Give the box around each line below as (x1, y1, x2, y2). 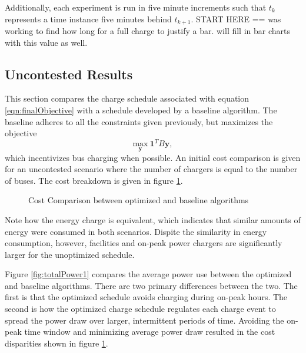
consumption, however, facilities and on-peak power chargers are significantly (5, 237, 282, 249)
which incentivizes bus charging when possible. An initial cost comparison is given (5, 151, 301, 163)
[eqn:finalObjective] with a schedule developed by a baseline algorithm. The (5, 104, 277, 116)
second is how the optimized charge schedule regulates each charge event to (5, 302, 276, 315)
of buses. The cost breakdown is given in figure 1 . (5, 174, 183, 186)
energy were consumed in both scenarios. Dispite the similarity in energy (5, 225, 267, 237)
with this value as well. (5, 36, 88, 48)
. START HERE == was (191, 12, 281, 25)
